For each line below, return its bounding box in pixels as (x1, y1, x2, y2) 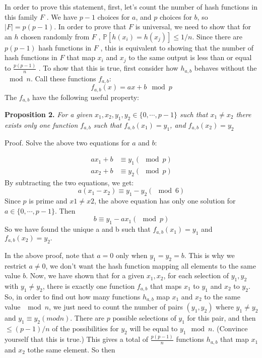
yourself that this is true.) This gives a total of (5, 334, 149, 344)
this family (5, 11, 38, 22)
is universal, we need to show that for (135, 21, 251, 32)
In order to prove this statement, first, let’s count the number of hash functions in (5, 2, 257, 12)
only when (115, 249, 148, 260)
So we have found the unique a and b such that (5, 224, 151, 234)
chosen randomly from (21, 31, 90, 41)
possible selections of (112, 313, 176, 323)
